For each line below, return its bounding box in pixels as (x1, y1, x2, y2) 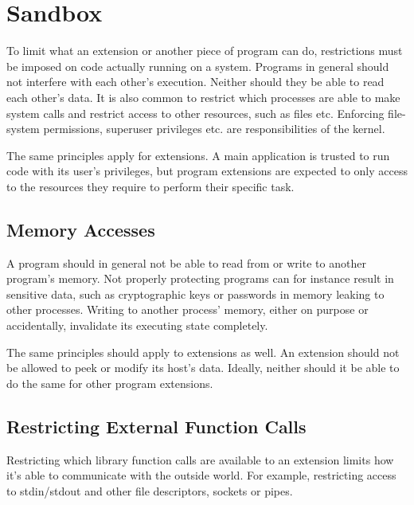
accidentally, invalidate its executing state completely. (6, 317, 268, 334)
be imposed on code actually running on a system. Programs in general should (6, 57, 389, 74)
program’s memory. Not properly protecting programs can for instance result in (6, 270, 394, 287)
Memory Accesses (6, 217, 155, 241)
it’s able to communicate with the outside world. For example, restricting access (6, 467, 396, 483)
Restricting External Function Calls (6, 413, 307, 438)
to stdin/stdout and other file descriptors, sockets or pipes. (6, 482, 293, 499)
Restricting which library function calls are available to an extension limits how (6, 451, 394, 468)
